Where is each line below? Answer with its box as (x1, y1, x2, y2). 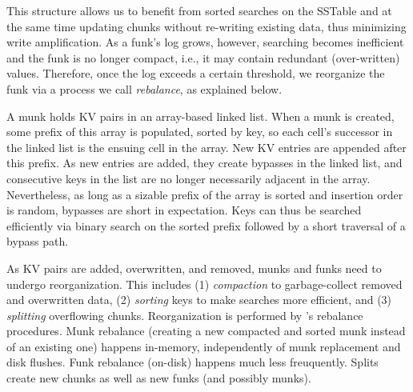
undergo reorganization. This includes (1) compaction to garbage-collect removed (6, 275, 403, 292)
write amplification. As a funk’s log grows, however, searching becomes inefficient (6, 34, 404, 50)
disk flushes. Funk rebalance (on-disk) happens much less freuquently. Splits (6, 354, 379, 370)
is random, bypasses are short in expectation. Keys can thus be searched (6, 202, 362, 218)
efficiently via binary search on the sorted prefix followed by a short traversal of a (6, 217, 406, 234)
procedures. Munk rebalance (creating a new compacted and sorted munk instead (6, 322, 406, 339)
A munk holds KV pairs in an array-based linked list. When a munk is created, (6, 107, 395, 124)
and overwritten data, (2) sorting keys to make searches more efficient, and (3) (6, 291, 392, 308)
